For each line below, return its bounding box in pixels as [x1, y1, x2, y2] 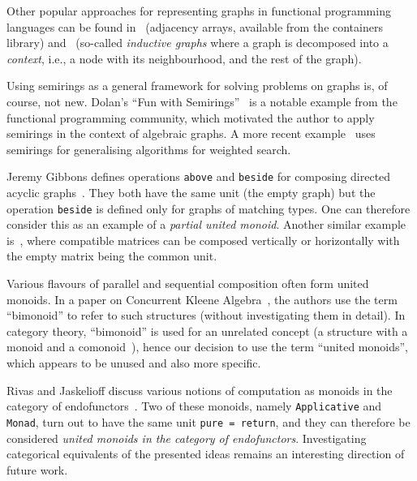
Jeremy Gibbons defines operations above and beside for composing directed [6, 168, 391, 185]
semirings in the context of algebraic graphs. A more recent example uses [6, 125, 376, 142]
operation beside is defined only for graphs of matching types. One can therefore [6, 200, 411, 217]
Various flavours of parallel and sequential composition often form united [6, 275, 369, 292]
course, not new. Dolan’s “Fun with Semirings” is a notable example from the [6, 92, 398, 110]
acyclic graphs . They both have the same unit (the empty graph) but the [6, 184, 376, 200]
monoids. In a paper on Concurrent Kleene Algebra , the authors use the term [6, 290, 398, 307]
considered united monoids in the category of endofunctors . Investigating [6, 429, 367, 446]
